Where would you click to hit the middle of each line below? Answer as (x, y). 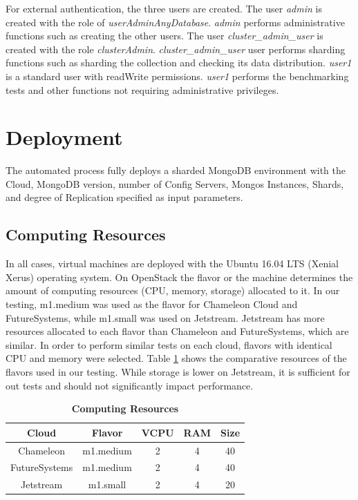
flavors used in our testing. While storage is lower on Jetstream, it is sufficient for (178, 372)
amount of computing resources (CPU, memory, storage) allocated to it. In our (173, 290)
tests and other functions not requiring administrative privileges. (142, 89)
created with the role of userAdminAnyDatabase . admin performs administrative (175, 22)
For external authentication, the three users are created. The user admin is (164, 8)
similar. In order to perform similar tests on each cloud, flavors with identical (169, 344)
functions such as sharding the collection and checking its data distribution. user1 (179, 62)
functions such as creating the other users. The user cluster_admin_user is (164, 36)
